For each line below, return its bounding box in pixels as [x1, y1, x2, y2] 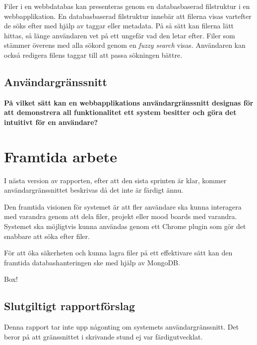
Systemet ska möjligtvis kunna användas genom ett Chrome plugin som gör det [4, 221, 246, 231]
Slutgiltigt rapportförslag [4, 298, 135, 314]
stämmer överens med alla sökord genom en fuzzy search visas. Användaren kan [4, 40, 246, 50]
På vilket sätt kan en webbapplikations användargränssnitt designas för [4, 97, 254, 108]
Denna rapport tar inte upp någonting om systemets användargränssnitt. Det [4, 322, 239, 332]
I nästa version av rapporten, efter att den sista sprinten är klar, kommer [4, 175, 227, 185]
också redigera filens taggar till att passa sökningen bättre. [4, 49, 183, 60]
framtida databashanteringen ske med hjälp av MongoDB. [4, 257, 180, 267]
